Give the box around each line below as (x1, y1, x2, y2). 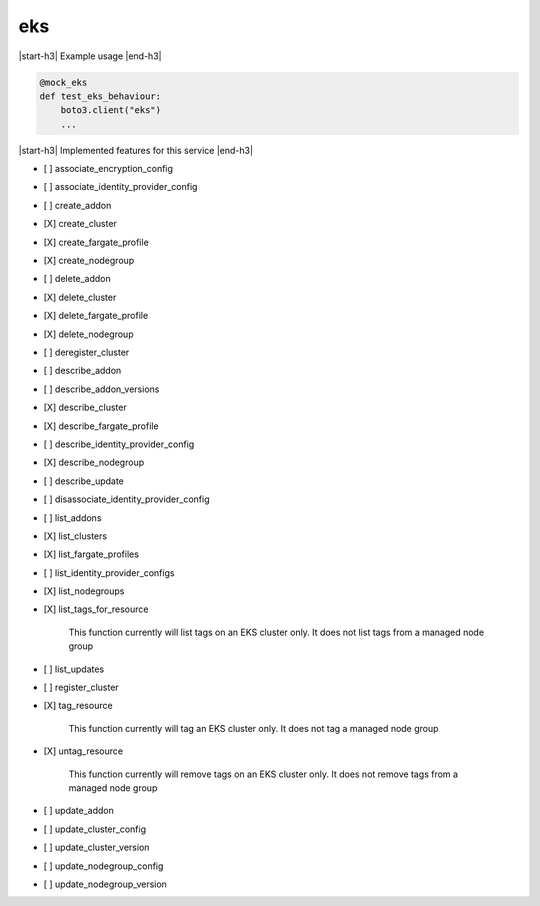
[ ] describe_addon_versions (43, 383, 160, 395)
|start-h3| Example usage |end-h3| (18, 50, 162, 62)
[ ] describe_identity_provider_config (43, 438, 195, 450)
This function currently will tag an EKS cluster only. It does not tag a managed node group (68, 722, 439, 734)
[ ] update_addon (43, 805, 115, 817)
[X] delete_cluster (43, 291, 117, 303)
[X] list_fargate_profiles (43, 548, 140, 560)
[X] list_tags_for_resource (43, 603, 149, 615)
